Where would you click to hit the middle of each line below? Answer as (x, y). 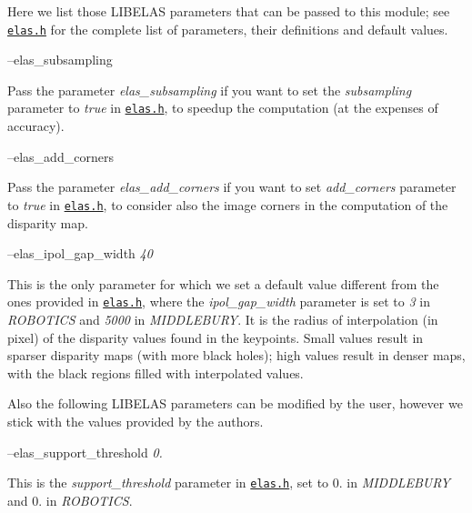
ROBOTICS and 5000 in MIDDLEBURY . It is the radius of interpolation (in (223, 319)
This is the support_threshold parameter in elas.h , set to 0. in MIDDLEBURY (229, 483)
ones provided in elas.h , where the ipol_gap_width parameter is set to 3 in (219, 302)
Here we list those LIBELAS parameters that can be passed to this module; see (229, 11)
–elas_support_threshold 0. (85, 452)
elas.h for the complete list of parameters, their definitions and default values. (228, 29)
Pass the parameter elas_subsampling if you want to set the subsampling (210, 90)
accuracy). (36, 126)
